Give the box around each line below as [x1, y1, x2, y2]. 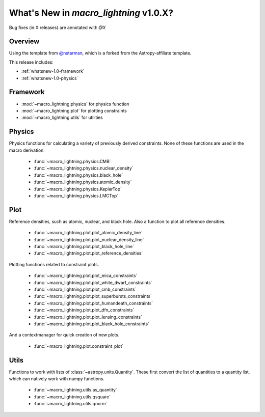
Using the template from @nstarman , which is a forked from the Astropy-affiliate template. [9, 50, 191, 56]
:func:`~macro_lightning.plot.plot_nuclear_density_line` [33, 236, 144, 243]
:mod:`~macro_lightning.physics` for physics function [21, 101, 130, 107]
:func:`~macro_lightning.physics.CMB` [33, 159, 111, 164]
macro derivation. [9, 147, 45, 153]
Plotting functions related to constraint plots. [9, 261, 99, 267]
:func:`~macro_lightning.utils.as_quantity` [33, 387, 117, 393]
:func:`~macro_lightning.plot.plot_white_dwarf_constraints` [33, 279, 152, 285]
